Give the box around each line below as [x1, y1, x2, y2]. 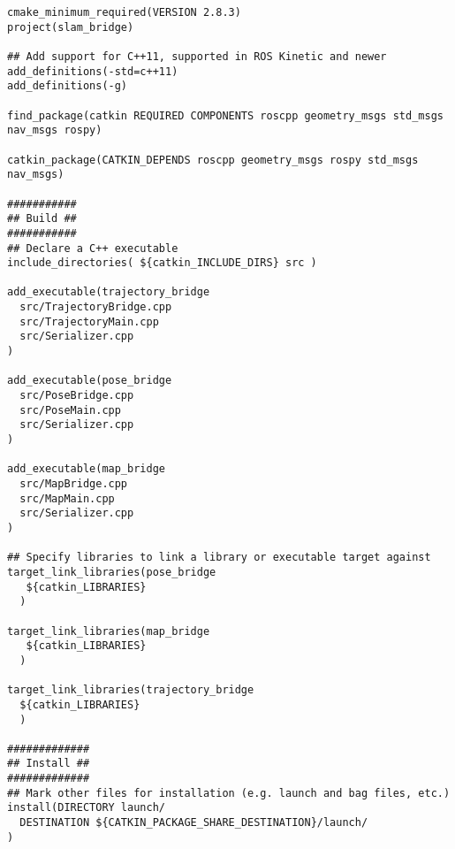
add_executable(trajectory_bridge [7, 286, 210, 299]
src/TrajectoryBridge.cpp [19, 301, 172, 314]
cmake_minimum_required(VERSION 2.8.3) [7, 6, 241, 19]
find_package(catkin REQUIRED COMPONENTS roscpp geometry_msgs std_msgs [7, 109, 444, 122]
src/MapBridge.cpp [19, 478, 128, 490]
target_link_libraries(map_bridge [7, 624, 210, 638]
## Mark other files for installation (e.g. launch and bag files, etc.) [7, 786, 451, 799]
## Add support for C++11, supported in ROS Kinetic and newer [7, 50, 387, 63]
